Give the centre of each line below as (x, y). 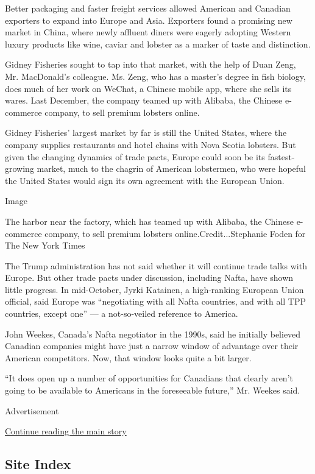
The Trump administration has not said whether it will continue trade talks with (156, 265)
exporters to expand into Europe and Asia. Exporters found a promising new (149, 20)
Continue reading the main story (66, 431)
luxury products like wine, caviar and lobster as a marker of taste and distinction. (158, 44)
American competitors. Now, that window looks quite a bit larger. (128, 357)
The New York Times (45, 245)
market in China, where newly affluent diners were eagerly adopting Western (148, 32)
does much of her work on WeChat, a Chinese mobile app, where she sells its (148, 88)
